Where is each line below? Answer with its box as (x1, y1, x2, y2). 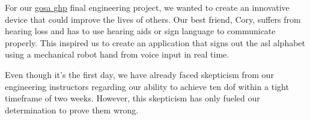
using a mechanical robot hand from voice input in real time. (5, 48, 229, 61)
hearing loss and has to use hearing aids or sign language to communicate (5, 25, 276, 37)
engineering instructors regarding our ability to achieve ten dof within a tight (5, 80, 289, 92)
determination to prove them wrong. (5, 103, 139, 116)
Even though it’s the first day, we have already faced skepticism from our (5, 68, 274, 80)
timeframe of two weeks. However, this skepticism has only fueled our (5, 92, 260, 104)
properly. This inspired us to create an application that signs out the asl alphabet (5, 36, 306, 49)
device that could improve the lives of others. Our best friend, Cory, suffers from (5, 13, 301, 25)
